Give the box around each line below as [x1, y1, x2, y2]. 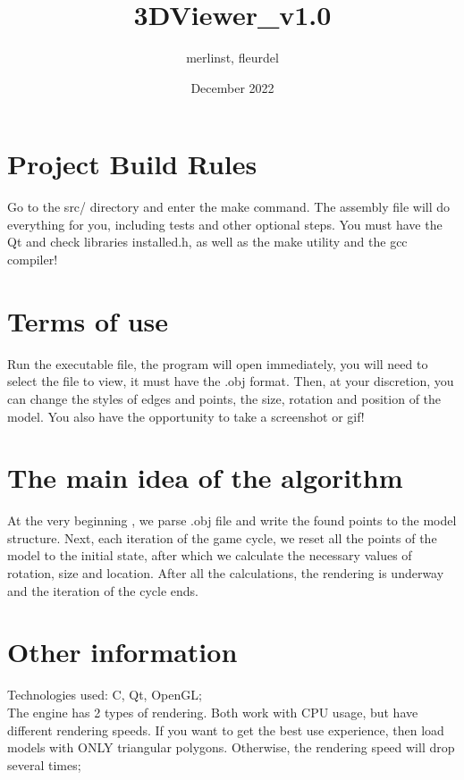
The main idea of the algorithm [7, 459, 403, 496]
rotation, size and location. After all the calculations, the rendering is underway [7, 564, 444, 583]
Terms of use [7, 302, 169, 339]
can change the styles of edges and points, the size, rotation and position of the [7, 389, 442, 407]
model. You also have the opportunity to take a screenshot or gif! [7, 407, 365, 425]
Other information [7, 633, 238, 670]
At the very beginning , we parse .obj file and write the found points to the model [7, 511, 457, 530]
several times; [7, 755, 81, 774]
